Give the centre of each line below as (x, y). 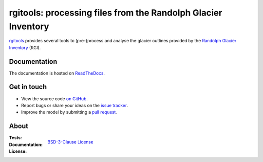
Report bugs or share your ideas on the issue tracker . (75, 105)
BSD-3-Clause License (70, 142)
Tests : (15, 138)
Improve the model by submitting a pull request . (69, 112)
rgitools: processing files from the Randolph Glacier (116, 13)
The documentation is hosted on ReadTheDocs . (57, 73)
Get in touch (28, 87)
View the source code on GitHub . (54, 99)
